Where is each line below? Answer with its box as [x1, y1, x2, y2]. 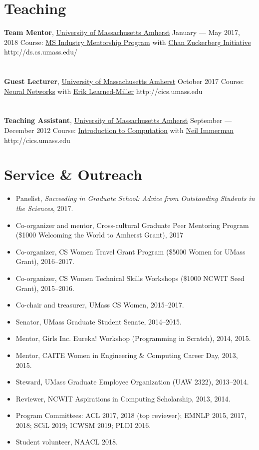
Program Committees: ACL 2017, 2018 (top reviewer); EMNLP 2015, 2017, [15, 410, 247, 420]
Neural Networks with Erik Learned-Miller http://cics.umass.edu [4, 85, 203, 96]
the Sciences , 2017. [15, 202, 73, 213]
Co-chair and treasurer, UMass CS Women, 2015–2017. [15, 299, 184, 310]
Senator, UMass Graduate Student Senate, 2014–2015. [15, 316, 182, 326]
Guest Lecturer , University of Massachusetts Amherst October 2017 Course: [4, 76, 244, 86]
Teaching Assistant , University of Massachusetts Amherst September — [4, 115, 232, 125]
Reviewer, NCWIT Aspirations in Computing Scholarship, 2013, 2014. [15, 393, 231, 403]
